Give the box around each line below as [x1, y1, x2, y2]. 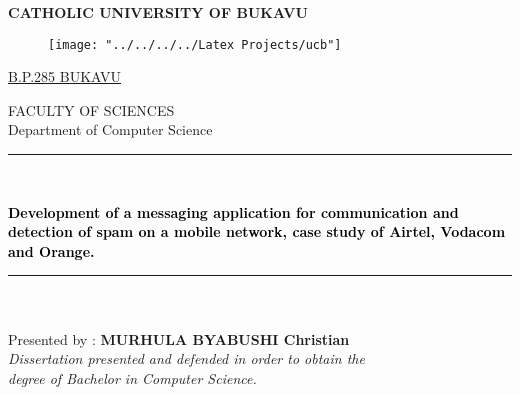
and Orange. [8, 240, 95, 261]
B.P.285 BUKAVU [8, 66, 121, 87]
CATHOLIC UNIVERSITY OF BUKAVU [8, 2, 308, 22]
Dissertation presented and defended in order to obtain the [8, 348, 365, 369]
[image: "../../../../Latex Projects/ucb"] [48, 37, 342, 52]
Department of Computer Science [8, 119, 213, 140]
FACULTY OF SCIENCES [8, 99, 175, 120]
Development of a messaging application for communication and [8, 201, 459, 222]
